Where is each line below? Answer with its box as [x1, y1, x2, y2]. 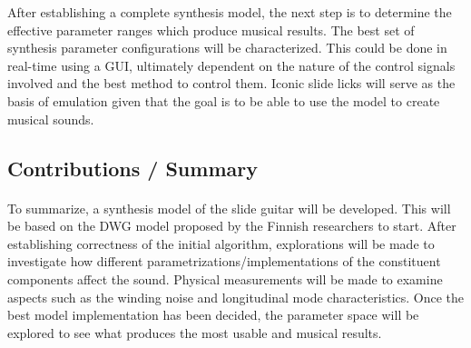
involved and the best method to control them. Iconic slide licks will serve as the [7, 74, 456, 93]
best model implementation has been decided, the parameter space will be [7, 305, 419, 324]
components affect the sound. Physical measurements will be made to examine [7, 269, 443, 288]
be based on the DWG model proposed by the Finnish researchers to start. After [7, 216, 456, 235]
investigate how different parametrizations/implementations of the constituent [7, 252, 441, 271]
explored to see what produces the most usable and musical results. [7, 323, 382, 342]
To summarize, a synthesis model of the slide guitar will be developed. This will [7, 198, 451, 217]
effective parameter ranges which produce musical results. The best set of [7, 20, 415, 39]
